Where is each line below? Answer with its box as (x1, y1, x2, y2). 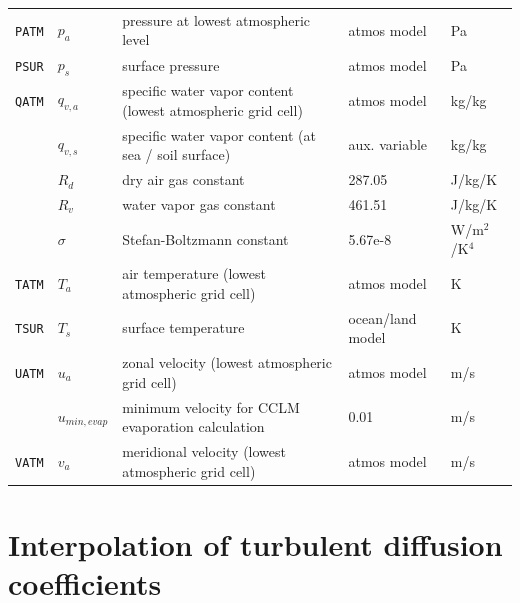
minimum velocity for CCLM (122, 396, 300, 417)
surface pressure (122, 54, 220, 75)
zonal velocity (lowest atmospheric (122, 352, 332, 373)
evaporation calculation (122, 416, 265, 437)
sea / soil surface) (122, 144, 231, 165)
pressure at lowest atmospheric (122, 9, 311, 30)
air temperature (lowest (122, 263, 266, 284)
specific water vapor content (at (122, 124, 316, 145)
